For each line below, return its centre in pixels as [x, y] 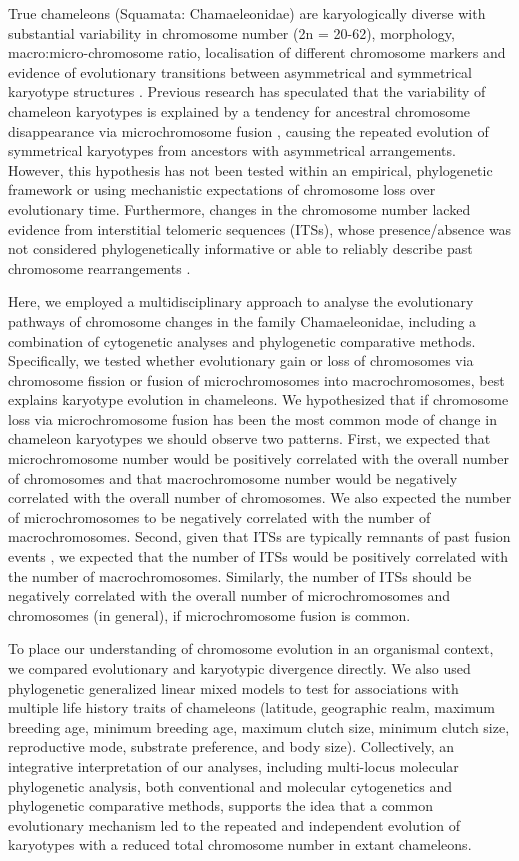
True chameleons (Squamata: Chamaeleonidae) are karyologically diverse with [247, 13]
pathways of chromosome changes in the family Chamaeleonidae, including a [242, 320]
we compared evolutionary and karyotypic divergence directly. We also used [239, 668]
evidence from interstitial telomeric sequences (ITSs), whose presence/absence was [260, 228]
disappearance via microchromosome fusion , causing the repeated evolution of [248, 130]
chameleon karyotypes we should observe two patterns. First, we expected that [249, 438]
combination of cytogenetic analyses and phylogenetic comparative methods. [242, 340]
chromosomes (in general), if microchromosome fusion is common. [209, 614]
